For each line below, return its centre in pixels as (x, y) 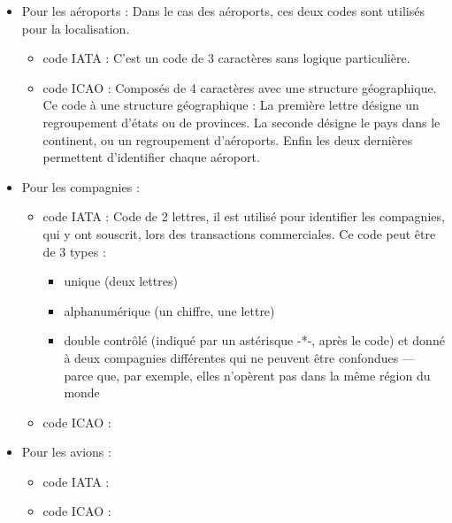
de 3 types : (74, 251)
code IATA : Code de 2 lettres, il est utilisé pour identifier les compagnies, (244, 216)
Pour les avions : (66, 452)
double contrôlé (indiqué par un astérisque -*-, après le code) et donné (254, 340)
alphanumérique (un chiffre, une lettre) (169, 310)
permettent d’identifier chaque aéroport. (151, 157)
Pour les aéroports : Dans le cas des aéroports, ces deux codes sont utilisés (223, 11)
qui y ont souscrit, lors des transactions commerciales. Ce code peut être (239, 233)
